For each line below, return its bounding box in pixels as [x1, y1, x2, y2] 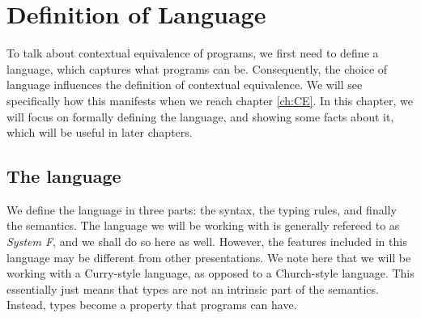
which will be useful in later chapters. [6, 124, 193, 141]
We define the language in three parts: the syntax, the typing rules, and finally [6, 201, 397, 218]
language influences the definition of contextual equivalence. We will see [6, 76, 363, 93]
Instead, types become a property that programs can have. [6, 296, 297, 313]
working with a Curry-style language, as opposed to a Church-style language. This [6, 265, 415, 282]
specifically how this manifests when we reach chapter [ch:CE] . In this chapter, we [6, 91, 413, 108]
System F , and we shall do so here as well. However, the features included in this [6, 233, 407, 250]
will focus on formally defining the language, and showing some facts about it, [6, 108, 394, 125]
